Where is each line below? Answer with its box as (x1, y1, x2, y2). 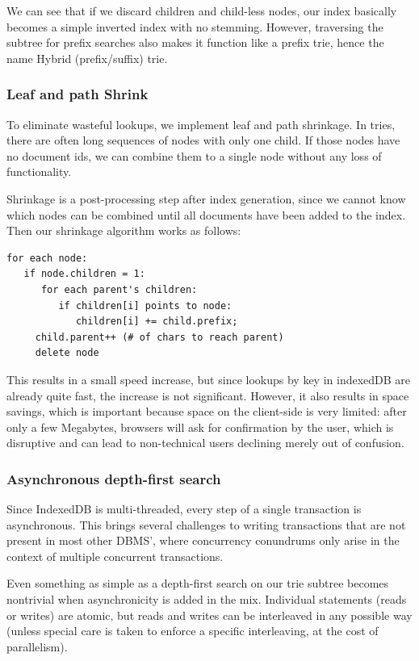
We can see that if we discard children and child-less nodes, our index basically (6, 2, 397, 19)
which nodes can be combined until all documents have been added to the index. (6, 206, 406, 223)
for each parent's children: (40, 283, 198, 295)
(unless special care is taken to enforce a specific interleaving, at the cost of (6, 622, 379, 639)
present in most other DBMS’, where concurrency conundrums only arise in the (6, 532, 400, 549)
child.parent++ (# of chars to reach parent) (35, 331, 284, 343)
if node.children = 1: (23, 268, 145, 280)
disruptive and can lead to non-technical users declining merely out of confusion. (6, 434, 404, 451)
